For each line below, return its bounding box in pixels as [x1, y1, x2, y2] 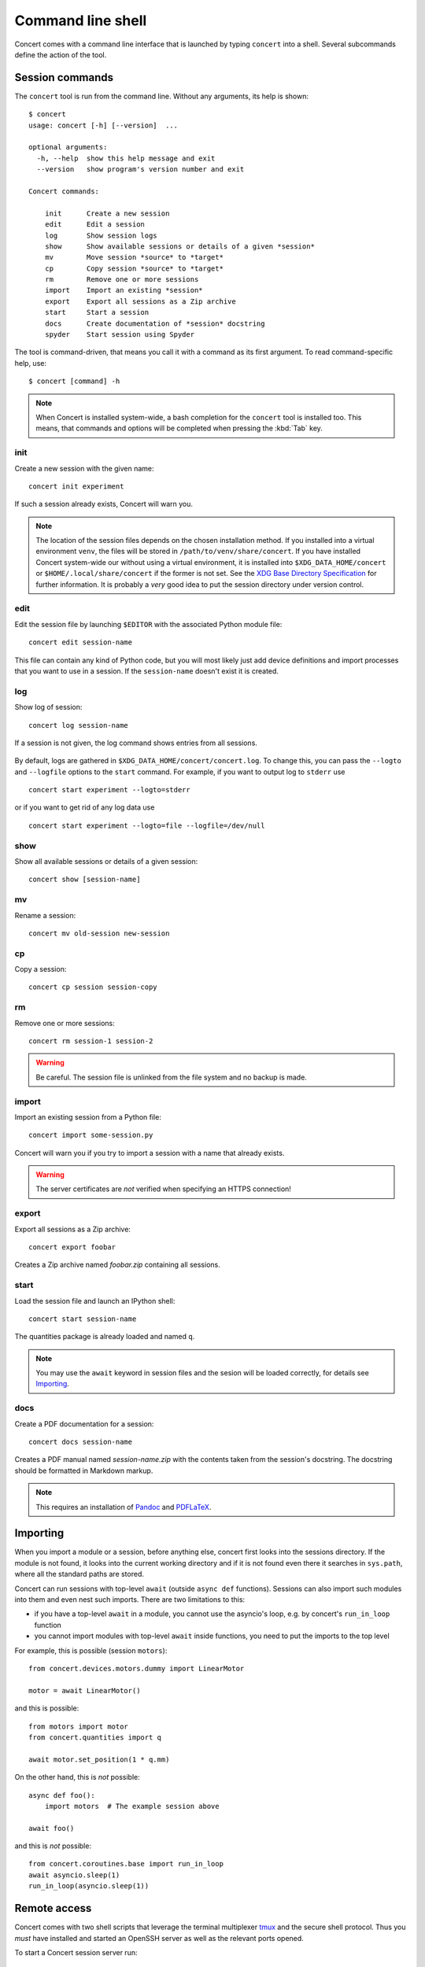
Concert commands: [28, 186, 100, 196]
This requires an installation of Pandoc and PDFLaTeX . [35, 1502, 212, 1511]
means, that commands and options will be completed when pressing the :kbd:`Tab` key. [35, 423, 323, 433]
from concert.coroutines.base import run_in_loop [28, 1859, 224, 1869]
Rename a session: [14, 910, 76, 920]
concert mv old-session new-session [28, 928, 170, 938]
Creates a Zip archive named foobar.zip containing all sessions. [14, 1260, 220, 1270]
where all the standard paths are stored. [14, 1570, 145, 1579]
